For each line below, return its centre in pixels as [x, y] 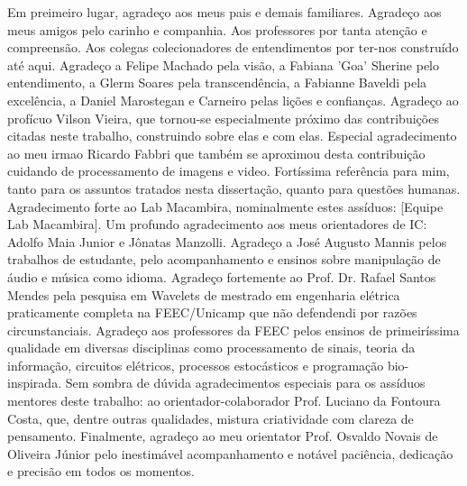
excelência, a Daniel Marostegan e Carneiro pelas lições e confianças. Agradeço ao [233, 100]
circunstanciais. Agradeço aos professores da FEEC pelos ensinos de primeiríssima [233, 330]
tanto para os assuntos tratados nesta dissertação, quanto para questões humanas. [234, 188]
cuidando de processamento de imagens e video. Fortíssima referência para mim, [229, 171]
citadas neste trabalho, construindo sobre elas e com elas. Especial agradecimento [232, 136]
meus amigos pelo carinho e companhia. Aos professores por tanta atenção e [217, 29]
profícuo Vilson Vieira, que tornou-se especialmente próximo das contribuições [223, 118]
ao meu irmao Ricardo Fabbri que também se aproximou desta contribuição [216, 153]
